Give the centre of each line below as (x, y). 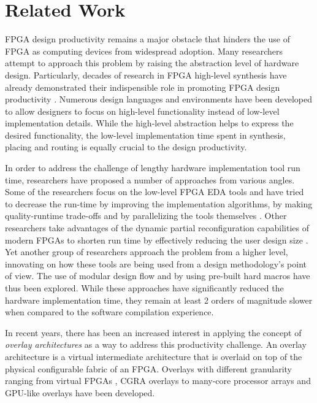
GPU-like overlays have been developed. (80, 392)
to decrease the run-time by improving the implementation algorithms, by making (159, 203)
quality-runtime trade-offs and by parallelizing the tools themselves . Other (146, 216)
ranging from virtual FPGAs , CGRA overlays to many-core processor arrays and (158, 381)
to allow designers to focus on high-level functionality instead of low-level (142, 111)
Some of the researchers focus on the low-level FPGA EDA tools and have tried (155, 192)
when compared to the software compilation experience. (109, 312)
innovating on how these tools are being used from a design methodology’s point (156, 263)
